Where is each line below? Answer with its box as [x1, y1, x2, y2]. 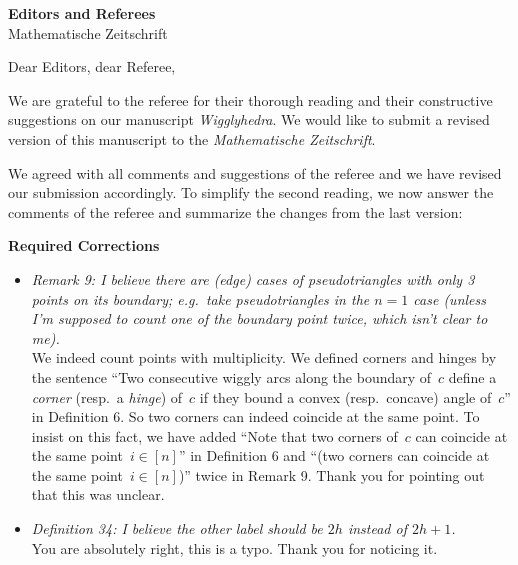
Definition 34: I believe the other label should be [31, 518, 323, 539]
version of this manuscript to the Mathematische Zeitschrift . [8, 128, 376, 149]
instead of [347, 518, 407, 539]
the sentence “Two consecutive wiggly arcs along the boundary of [31, 366, 432, 387]
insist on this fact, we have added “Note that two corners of [31, 425, 398, 446]
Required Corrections [8, 235, 160, 256]
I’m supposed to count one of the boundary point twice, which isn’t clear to [31, 308, 488, 329]
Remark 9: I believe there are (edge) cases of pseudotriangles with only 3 [31, 268, 475, 289]
